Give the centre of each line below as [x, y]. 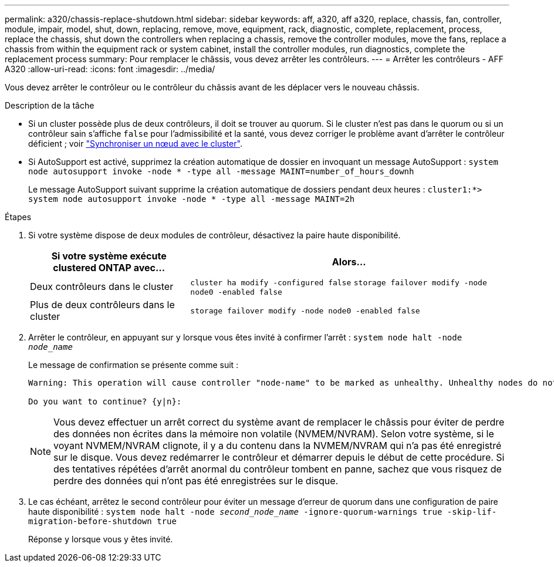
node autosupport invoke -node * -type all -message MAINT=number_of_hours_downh [221, 171]
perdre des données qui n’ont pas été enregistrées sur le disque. [196, 481]
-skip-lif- [472, 512]
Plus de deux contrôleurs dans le [102, 305]
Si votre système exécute [109, 256]
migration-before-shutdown [90, 521]
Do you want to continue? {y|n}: [105, 401]
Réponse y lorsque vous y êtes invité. [101, 539]
